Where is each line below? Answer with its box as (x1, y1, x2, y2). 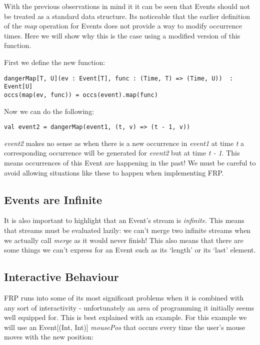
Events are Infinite (4, 191, 102, 207)
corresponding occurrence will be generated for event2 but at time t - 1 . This (4, 147, 240, 158)
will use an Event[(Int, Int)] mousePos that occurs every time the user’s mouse (4, 321, 245, 332)
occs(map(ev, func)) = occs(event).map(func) (4, 91, 158, 98)
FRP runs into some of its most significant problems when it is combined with (4, 292, 244, 302)
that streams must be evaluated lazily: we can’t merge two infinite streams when (4, 224, 251, 235)
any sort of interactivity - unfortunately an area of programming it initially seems (4, 302, 254, 312)
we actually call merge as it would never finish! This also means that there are (4, 234, 243, 245)
